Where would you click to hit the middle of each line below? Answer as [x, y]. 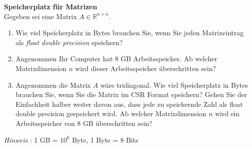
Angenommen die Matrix [53, 85]
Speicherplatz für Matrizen [51, 6]
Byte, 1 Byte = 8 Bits [105, 139]
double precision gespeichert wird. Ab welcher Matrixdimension [111, 113]
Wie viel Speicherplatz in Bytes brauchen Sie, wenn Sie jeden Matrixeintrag [129, 33]
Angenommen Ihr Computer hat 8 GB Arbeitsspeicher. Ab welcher [116, 59]
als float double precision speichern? [69, 42]
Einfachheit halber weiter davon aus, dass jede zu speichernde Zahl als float [129, 104]
